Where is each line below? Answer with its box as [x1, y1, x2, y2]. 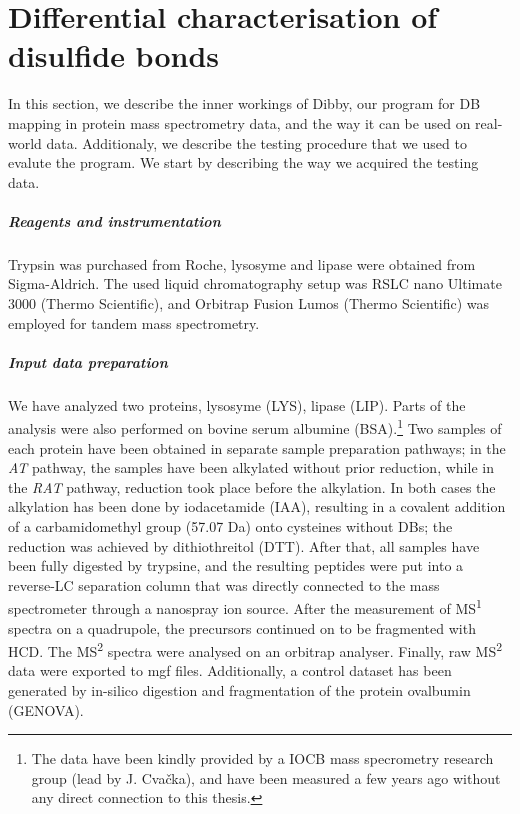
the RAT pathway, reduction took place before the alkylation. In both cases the [8, 476, 496, 497]
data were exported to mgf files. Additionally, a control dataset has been [8, 660, 452, 681]
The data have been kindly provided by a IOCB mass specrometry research [31, 748, 494, 769]
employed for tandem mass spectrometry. [8, 312, 260, 333]
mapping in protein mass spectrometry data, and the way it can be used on [8, 112, 471, 133]
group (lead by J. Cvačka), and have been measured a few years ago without [31, 767, 501, 788]
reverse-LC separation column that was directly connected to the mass [8, 574, 440, 595]
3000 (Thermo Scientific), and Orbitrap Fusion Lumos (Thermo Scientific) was [8, 293, 490, 314]
